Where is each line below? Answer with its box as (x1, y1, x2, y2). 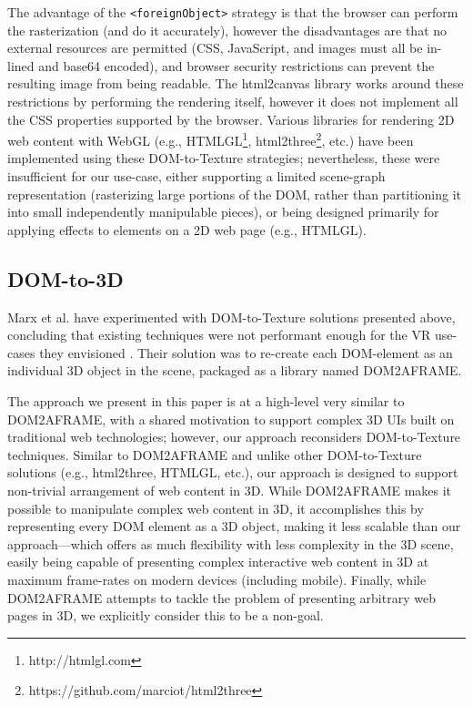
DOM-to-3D (7, 264, 124, 292)
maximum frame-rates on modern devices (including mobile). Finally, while (7, 569, 427, 588)
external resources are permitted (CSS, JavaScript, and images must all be (7, 38, 423, 57)
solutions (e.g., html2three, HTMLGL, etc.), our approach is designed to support (7, 463, 458, 482)
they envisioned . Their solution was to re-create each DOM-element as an (39, 343, 453, 362)
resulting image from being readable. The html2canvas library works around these (7, 74, 464, 93)
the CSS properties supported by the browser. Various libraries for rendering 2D (7, 109, 455, 128)
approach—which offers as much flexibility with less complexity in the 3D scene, (7, 534, 454, 553)
